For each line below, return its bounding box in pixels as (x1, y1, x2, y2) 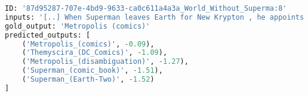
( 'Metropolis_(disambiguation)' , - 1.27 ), (21, 57, 189, 66)
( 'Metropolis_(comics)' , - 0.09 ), (21, 39, 155, 48)
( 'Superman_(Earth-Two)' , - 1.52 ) (21, 75, 155, 83)
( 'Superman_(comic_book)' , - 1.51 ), (21, 66, 163, 75)
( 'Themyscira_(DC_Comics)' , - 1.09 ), (21, 48, 168, 57)
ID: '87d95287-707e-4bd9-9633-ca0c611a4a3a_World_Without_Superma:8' (5, 4, 287, 13)
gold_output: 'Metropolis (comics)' (5, 21, 150, 30)
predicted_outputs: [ (5, 30, 91, 39)
